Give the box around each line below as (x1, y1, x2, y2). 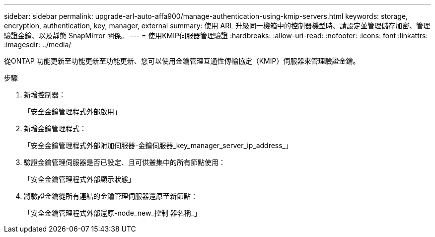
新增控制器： (24, 90, 66, 99)
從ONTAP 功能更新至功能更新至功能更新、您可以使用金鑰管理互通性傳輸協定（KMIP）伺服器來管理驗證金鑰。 (4, 57, 360, 65)
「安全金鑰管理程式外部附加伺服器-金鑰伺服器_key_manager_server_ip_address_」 (24, 141, 293, 150)
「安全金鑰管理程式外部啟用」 (24, 107, 121, 116)
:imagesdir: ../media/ (4, 40, 72, 49)
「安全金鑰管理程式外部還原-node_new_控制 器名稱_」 (24, 209, 202, 217)
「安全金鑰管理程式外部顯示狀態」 (24, 175, 135, 183)
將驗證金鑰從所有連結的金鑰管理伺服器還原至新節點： (24, 192, 198, 200)
